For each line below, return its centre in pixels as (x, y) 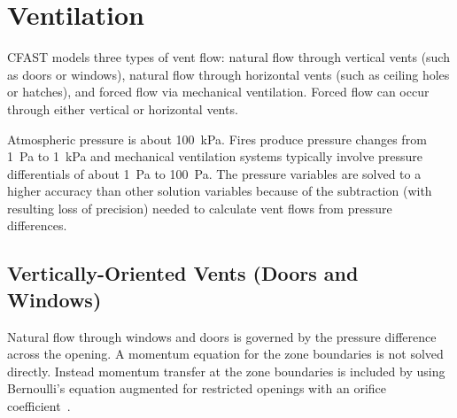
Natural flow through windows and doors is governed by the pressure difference (222, 336)
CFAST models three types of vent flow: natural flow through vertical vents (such (228, 57)
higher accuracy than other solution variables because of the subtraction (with (220, 191)
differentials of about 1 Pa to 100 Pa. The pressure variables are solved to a (214, 173)
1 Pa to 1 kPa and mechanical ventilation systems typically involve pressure (215, 156)
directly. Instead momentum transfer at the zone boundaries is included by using (226, 371)
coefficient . (39, 406)
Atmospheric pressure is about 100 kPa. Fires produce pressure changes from (217, 139)
